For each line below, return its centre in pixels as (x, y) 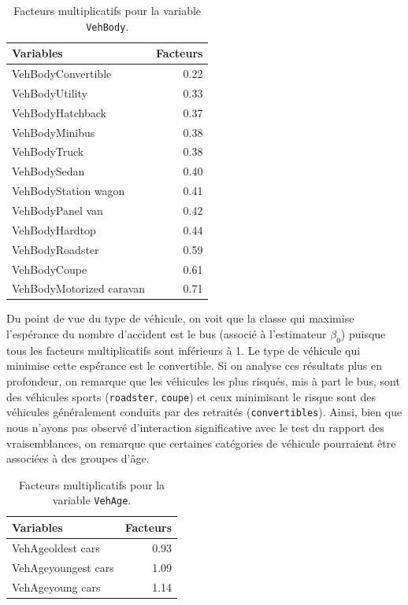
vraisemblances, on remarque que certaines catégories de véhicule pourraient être (201, 443)
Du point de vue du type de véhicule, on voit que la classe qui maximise (180, 318)
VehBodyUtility (50, 92)
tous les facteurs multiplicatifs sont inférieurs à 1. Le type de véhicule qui (184, 350)
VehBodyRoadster (56, 249)
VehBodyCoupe (50, 269)
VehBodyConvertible (62, 74)
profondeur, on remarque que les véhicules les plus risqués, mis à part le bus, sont (203, 381)
